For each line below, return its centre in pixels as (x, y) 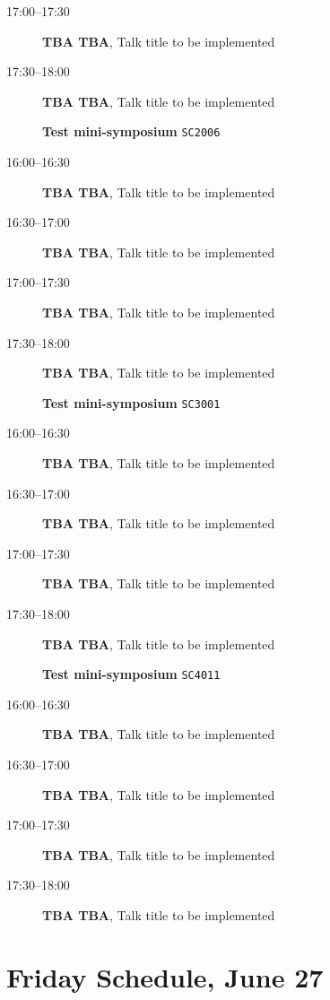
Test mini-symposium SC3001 (131, 402)
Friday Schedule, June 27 (165, 976)
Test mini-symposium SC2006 (131, 131)
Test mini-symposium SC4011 (131, 674)
